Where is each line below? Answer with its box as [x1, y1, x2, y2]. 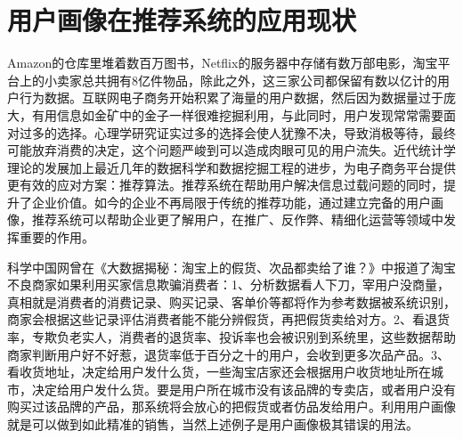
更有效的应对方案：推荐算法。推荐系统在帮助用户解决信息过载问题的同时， [7, 175, 443, 194]
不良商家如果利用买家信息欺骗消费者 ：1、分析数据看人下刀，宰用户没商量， [7, 275, 450, 294]
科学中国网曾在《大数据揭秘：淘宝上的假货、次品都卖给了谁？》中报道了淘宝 [7, 257, 456, 276]
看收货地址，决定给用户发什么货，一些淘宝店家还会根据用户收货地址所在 [7, 362, 431, 381]
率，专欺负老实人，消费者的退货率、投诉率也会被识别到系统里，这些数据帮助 [7, 328, 456, 346]
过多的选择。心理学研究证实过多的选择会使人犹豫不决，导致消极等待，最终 [19, 123, 456, 142]
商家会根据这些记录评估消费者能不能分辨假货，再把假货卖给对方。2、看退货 [7, 310, 450, 329]
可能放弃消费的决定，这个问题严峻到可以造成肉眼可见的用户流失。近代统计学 [7, 141, 456, 159]
